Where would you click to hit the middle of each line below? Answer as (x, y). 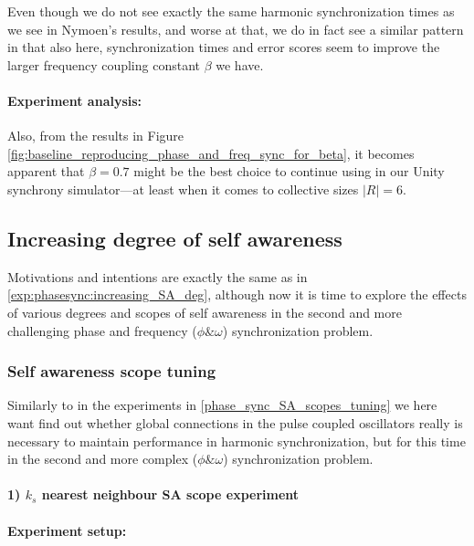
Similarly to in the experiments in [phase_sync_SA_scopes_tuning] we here (222, 405)
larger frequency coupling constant (104, 64)
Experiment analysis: (75, 100)
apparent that (46, 171)
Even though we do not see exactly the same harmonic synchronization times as (231, 11)
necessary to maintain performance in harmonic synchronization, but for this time (237, 441)
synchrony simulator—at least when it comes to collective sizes (183, 189)
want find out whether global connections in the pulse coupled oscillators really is (235, 422)
